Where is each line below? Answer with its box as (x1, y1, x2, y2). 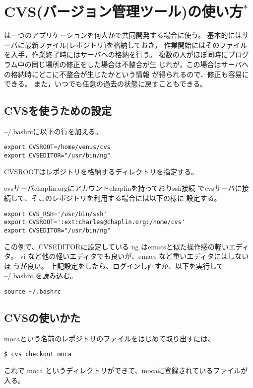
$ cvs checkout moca (4, 351, 72, 358)
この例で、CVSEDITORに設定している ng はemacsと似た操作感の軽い (4, 241, 229, 251)
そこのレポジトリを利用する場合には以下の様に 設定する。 (31, 192, 221, 203)
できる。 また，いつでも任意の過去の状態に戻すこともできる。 (4, 78, 207, 89)
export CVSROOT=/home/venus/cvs (4, 144, 111, 151)
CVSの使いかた (4, 310, 81, 325)
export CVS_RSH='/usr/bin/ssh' (4, 210, 107, 218)
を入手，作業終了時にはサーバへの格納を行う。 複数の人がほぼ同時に (4, 49, 228, 60)
